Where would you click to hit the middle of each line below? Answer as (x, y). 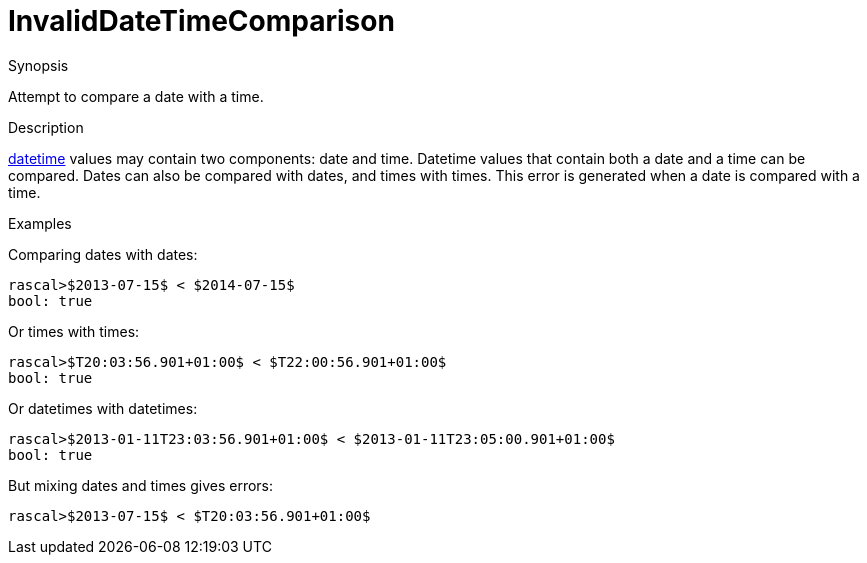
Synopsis (38, 65)
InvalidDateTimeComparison (201, 21)
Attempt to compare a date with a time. (136, 96)
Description (46, 127)
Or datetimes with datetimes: (103, 408)
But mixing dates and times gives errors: (141, 485)
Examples (40, 223)
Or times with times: (74, 331)
